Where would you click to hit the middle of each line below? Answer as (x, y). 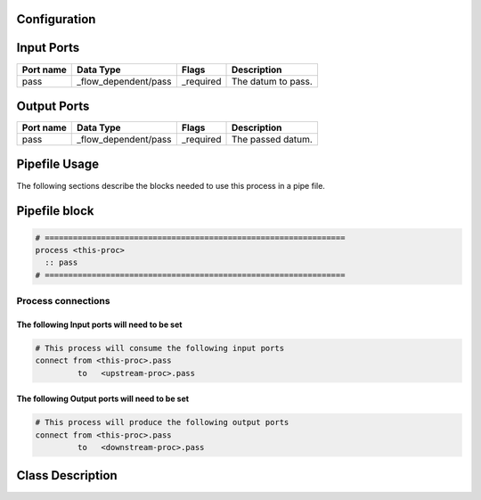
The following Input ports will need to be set (99, 324)
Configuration (56, 19)
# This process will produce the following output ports (162, 422)
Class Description (67, 475)
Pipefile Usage (58, 164)
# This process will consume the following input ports (160, 348)
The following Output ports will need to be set (103, 399)
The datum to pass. (272, 81)
